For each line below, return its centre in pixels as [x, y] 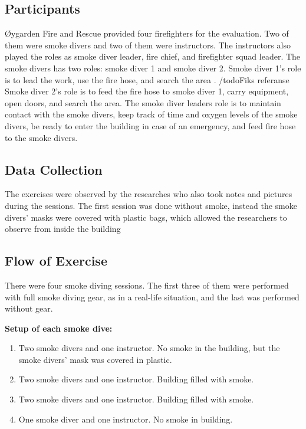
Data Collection [54, 169]
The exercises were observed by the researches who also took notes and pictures [149, 194]
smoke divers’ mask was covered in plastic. [95, 359]
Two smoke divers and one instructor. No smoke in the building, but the [149, 348]
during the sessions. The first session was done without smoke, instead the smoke [151, 205]
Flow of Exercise [56, 261]
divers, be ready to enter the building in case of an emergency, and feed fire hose [150, 125]
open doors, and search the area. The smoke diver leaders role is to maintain [143, 102]
